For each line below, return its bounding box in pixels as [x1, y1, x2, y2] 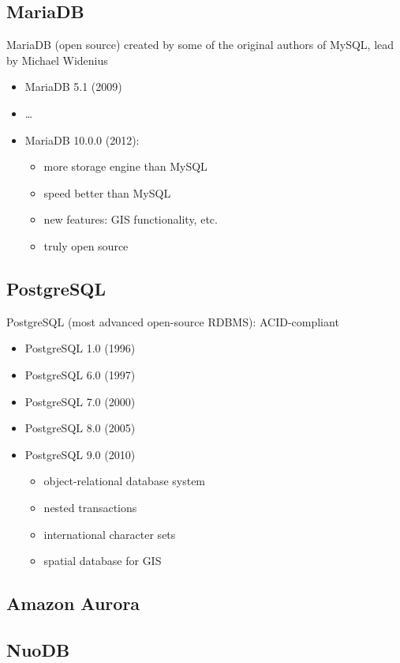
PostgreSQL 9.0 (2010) [24, 446, 136, 462]
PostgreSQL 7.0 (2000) [24, 393, 136, 409]
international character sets [43, 526, 176, 542]
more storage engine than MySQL [43, 158, 207, 175]
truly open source [43, 237, 129, 254]
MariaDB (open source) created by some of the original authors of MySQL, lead [6, 36, 394, 53]
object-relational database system [43, 473, 206, 489]
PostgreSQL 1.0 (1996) [24, 340, 136, 356]
